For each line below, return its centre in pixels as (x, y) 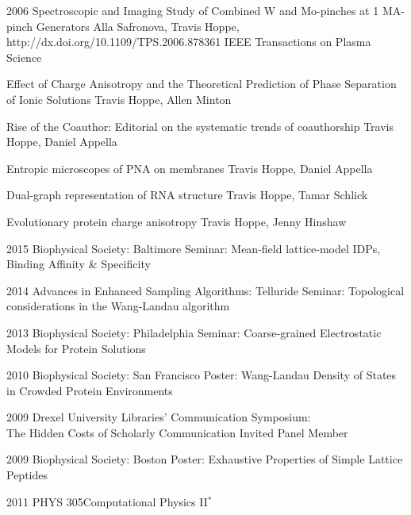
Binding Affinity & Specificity (79, 264)
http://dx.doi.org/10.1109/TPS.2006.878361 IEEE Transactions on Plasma (189, 42)
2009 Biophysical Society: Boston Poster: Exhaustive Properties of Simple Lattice (205, 459)
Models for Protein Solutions (76, 348)
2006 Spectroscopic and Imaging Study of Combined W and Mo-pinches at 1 (193, 10)
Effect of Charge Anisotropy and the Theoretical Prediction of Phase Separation (202, 84)
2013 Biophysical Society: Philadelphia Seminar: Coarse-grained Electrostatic (194, 332)
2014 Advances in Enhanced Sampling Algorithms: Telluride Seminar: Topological (205, 290)
